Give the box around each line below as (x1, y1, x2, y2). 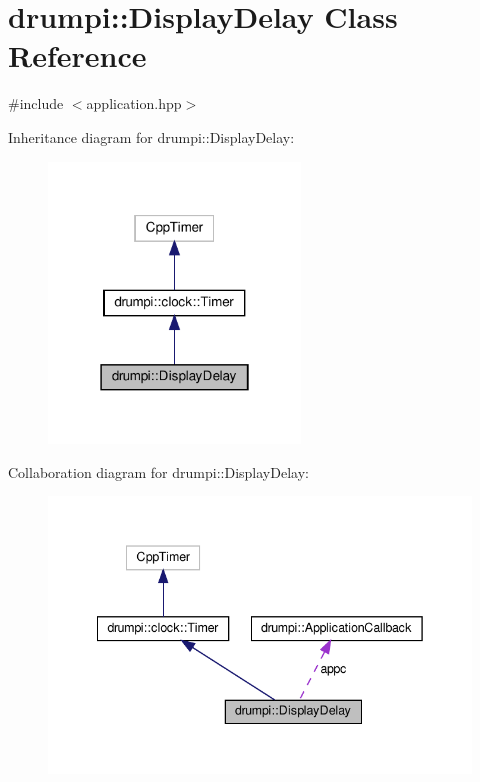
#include (8, 93, 64, 114)
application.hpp (86, 93, 182, 114)
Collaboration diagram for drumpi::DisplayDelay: (8, 461, 309, 482)
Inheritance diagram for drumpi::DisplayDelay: (8, 126, 295, 147)
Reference (8, 35, 147, 76)
